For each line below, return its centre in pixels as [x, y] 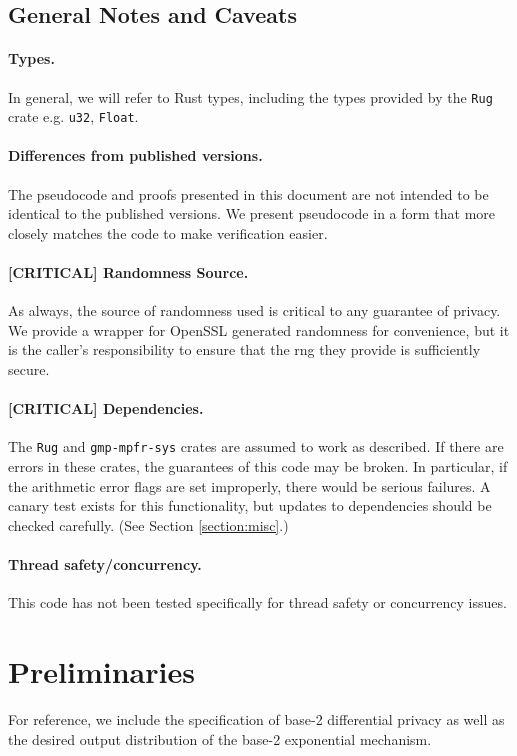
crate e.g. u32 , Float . [73, 116]
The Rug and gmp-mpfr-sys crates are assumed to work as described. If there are [256, 446]
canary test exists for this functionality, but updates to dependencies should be [250, 505]
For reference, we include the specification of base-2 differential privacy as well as [256, 718]
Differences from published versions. [135, 155]
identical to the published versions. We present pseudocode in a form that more [252, 213]
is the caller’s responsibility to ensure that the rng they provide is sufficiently [244, 349]
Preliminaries [101, 671]
